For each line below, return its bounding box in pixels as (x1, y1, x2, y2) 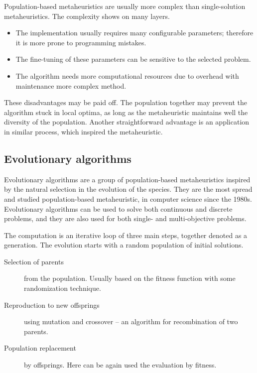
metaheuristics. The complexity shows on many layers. (4, 10, 170, 21)
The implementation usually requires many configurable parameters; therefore (15, 27, 254, 38)
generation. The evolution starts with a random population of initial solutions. (4, 240, 244, 250)
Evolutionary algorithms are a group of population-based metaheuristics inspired (4, 174, 251, 184)
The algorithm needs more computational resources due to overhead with (15, 70, 239, 81)
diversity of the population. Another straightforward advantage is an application (4, 117, 250, 127)
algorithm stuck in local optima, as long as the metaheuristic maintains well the (4, 107, 248, 117)
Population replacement (4, 343, 76, 353)
